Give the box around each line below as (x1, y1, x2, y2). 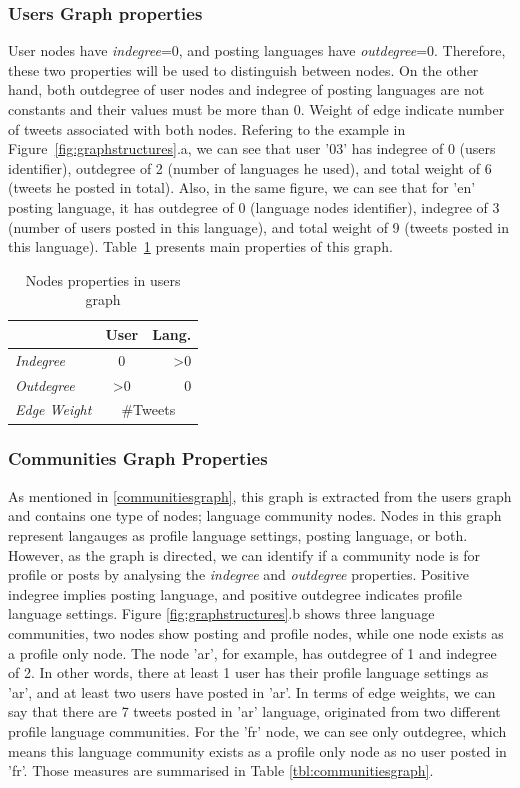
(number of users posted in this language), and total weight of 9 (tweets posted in (8, 216, 510, 237)
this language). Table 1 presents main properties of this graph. (8, 236, 393, 257)
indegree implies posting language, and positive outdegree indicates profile (8, 583, 462, 604)
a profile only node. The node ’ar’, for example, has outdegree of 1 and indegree (8, 642, 497, 663)
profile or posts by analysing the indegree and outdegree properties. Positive (8, 564, 470, 585)
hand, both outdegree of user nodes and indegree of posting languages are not (8, 79, 485, 100)
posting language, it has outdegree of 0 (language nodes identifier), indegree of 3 (8, 196, 500, 217)
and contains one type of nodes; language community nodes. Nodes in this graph (8, 505, 502, 526)
